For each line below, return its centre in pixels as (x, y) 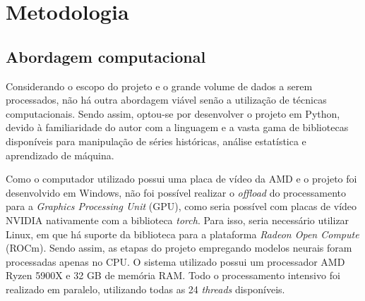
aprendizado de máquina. (60, 155)
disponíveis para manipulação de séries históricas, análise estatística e (156, 141)
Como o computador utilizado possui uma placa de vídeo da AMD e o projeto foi (181, 179)
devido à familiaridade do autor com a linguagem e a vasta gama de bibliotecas (177, 127)
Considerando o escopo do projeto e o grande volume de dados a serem (159, 86)
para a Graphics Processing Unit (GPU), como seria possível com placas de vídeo (181, 206)
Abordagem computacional (106, 56)
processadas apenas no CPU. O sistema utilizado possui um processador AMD (175, 261)
